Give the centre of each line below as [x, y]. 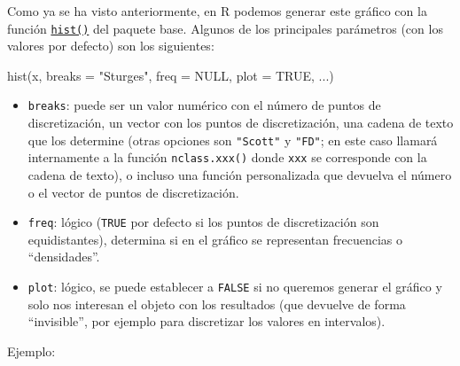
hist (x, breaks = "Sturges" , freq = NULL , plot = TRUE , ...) [171, 75]
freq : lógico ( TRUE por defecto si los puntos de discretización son [203, 222]
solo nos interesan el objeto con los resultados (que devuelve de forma [217, 304]
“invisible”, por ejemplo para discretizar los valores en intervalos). [207, 321]
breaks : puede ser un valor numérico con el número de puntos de [204, 105]
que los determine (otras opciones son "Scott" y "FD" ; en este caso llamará [233, 140]
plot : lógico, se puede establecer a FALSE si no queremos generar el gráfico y [235, 287]
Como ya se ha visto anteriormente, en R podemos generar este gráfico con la [217, 11]
